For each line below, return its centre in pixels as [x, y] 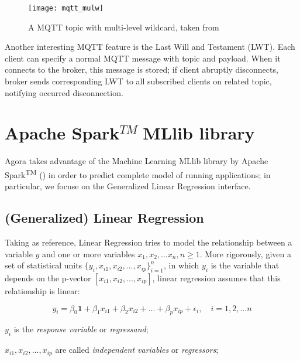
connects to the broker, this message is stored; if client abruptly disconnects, [142, 69]
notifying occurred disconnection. [64, 92]
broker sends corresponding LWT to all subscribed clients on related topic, [138, 81]
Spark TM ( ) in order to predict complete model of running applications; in [138, 173]
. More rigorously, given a [245, 253]
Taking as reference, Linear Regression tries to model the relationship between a [149, 242]
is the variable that [245, 265]
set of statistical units [44, 265]
